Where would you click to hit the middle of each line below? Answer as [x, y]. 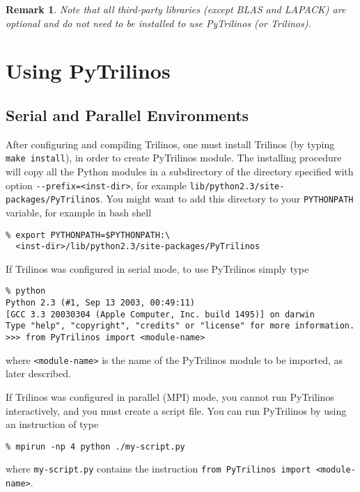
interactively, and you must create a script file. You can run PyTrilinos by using [176, 410]
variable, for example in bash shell [79, 212]
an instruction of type [52, 424]
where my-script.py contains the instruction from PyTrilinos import [158, 469]
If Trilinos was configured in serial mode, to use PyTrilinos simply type [157, 268]
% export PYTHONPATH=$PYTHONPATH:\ [88, 235]
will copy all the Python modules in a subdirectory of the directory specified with [180, 172]
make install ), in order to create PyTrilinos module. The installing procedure [174, 158]
